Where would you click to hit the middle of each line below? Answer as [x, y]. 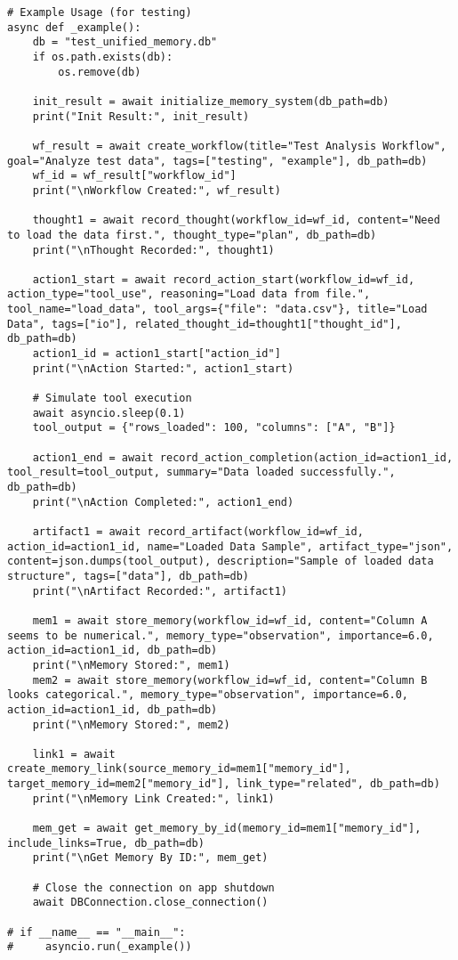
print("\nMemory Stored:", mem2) [131, 724]
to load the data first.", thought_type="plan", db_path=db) [192, 235]
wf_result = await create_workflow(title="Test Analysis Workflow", [239, 146]
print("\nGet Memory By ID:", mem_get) [150, 858]
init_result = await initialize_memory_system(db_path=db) [211, 101]
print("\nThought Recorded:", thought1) [153, 250]
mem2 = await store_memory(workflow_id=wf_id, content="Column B [230, 680]
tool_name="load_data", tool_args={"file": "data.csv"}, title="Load [217, 309]
